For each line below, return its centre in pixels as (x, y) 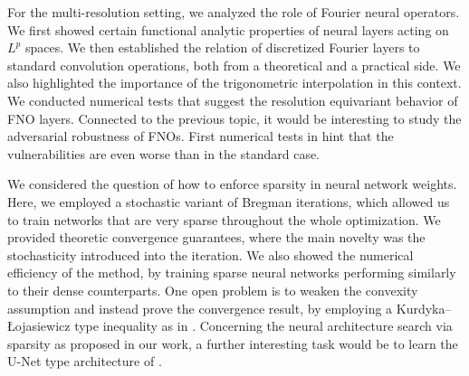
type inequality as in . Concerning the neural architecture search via (263, 326)
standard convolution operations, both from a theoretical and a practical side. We (234, 65)
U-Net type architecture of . (85, 361)
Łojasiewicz (39, 326)
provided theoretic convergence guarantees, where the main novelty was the (216, 237)
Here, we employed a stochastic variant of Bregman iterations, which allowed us (229, 201)
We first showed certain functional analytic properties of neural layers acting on (228, 29)
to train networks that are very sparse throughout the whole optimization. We (224, 219)
